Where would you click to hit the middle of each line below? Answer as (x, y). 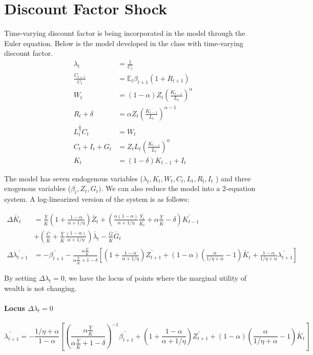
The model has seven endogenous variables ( (74, 178)
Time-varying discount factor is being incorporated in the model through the (125, 33)
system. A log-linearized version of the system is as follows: (97, 199)
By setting (20, 277)
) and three (233, 178)
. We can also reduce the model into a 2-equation (178, 188)
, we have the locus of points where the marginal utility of (155, 277)
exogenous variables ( (38, 188)
